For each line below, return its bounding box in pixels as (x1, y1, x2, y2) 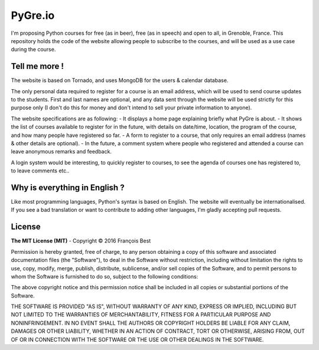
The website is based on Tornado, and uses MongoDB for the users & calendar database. (11, 77, 229, 84)
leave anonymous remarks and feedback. (11, 148, 112, 155)
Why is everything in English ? (11, 182, 125, 192)
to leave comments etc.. (11, 167, 70, 174)
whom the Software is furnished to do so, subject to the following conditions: (11, 273, 198, 280)
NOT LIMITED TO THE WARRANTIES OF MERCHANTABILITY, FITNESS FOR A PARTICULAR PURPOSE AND (11, 311, 271, 318)
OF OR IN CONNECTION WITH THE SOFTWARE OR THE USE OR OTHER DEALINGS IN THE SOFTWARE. (11, 336, 264, 343)
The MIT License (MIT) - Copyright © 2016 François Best (11, 237, 151, 244)
